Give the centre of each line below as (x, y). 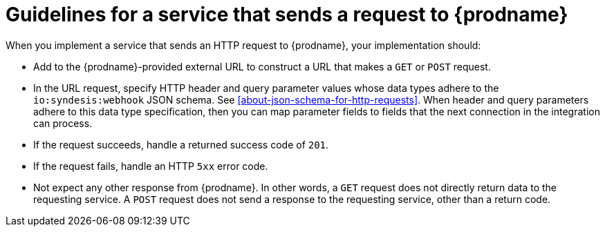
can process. (63, 123)
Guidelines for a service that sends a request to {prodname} (287, 14)
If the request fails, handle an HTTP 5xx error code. (151, 166)
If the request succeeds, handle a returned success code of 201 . (181, 144)
